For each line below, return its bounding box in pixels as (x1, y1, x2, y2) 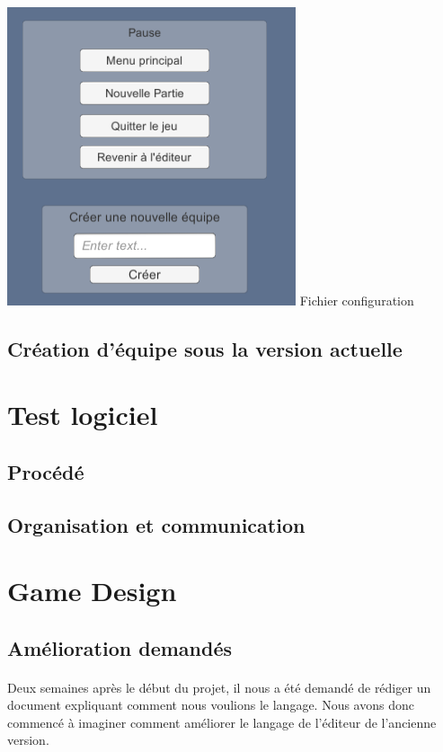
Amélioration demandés (7, 633, 233, 661)
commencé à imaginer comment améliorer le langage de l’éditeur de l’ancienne (7, 712, 437, 731)
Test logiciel (7, 396, 158, 433)
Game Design (7, 572, 177, 609)
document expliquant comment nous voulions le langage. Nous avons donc (7, 695, 414, 714)
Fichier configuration (299, 290, 414, 309)
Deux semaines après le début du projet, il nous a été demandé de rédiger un (7, 677, 431, 696)
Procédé (7, 457, 84, 485)
